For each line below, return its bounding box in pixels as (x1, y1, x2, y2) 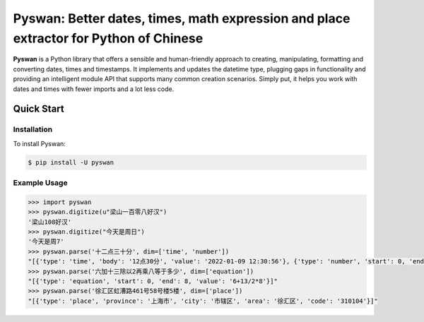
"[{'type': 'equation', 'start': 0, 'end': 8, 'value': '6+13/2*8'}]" (28, 277, 278, 285)
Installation (13, 124, 53, 134)
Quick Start (13, 103, 64, 115)
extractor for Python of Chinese (13, 30, 204, 46)
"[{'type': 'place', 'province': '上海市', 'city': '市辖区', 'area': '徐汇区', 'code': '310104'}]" (28, 297, 378, 305)
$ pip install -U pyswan (28, 158, 114, 166)
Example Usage (13, 178, 68, 188)
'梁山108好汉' (28, 217, 72, 226)
